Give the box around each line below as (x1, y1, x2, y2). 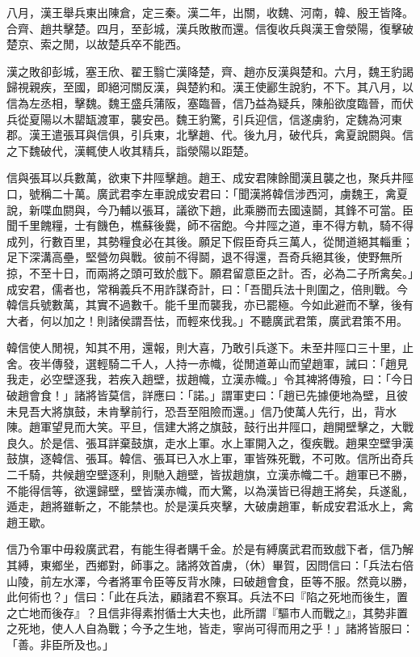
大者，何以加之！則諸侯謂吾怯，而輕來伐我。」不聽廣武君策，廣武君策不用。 (6, 312, 408, 328)
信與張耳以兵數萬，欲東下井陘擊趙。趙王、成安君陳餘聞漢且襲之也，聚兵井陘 (6, 169, 414, 186)
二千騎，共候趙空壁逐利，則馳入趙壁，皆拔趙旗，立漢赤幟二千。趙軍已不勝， (6, 466, 414, 483)
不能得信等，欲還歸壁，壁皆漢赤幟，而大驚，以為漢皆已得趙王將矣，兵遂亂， (6, 481, 414, 498)
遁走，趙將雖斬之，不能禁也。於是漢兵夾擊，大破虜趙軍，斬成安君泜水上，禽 (6, 498, 414, 515)
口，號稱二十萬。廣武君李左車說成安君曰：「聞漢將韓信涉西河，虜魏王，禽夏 (6, 184, 408, 201)
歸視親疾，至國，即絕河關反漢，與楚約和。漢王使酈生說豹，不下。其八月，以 (6, 78, 414, 95)
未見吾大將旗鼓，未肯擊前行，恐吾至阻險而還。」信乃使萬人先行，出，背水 (6, 402, 397, 419)
